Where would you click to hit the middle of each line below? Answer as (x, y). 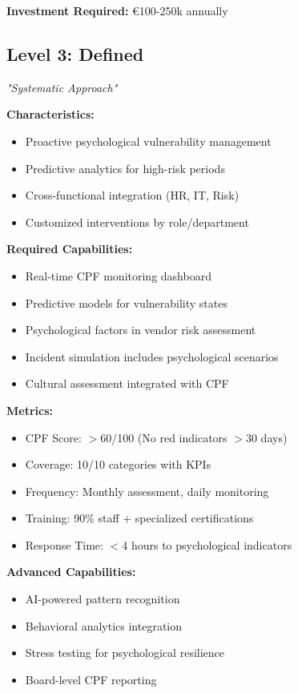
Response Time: (64, 544)
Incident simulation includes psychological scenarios (152, 356)
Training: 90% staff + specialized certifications (139, 518)
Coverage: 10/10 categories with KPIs (118, 464)
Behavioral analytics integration (103, 625)
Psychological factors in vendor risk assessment (141, 330)
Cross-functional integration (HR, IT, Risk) (132, 195)
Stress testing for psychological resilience (125, 653)
